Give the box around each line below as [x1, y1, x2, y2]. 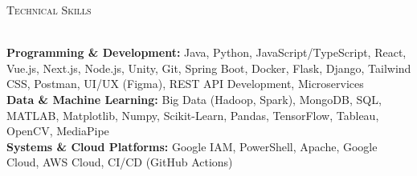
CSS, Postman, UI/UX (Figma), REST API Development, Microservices [6, 75, 364, 92]
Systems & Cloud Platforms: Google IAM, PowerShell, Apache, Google [6, 138, 378, 154]
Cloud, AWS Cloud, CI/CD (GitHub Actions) [6, 154, 233, 170]
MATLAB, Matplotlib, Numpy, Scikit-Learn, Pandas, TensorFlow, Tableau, [6, 106, 379, 123]
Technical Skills [6, 2, 92, 18]
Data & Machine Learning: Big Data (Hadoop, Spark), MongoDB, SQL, [6, 90, 382, 107]
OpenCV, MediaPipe [6, 122, 109, 139]
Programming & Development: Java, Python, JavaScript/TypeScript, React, [6, 44, 407, 61]
